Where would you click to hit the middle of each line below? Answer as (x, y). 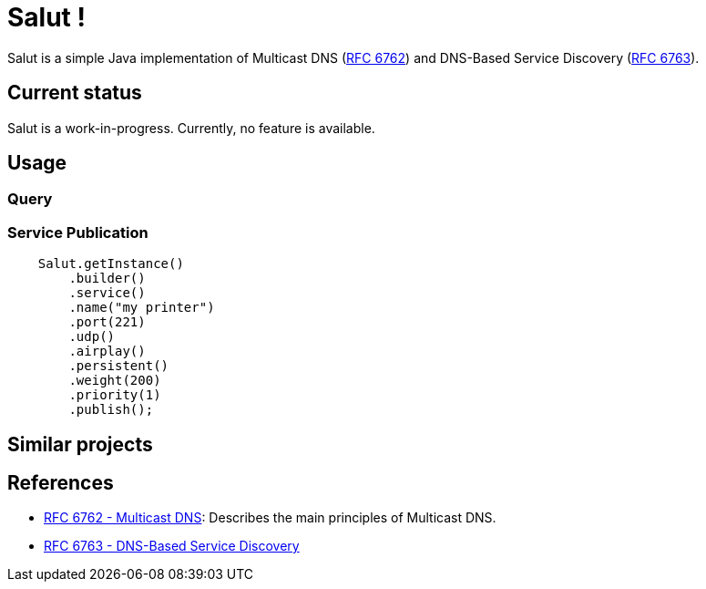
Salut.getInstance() (111, 264)
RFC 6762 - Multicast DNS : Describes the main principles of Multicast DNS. (270, 518)
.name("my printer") (142, 308)
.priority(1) (115, 395)
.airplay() (107, 351)
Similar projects (80, 444)
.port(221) (107, 322)
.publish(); (111, 410)
